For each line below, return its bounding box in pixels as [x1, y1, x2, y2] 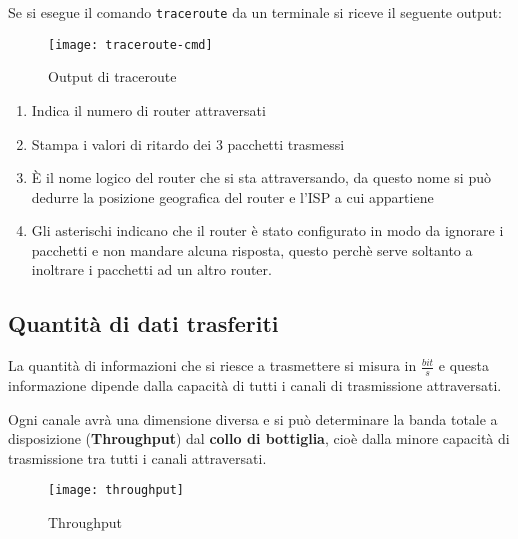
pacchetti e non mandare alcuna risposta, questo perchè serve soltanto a [31, 239, 473, 260]
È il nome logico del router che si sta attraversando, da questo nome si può [31, 167, 491, 188]
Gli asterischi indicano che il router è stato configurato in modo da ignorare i [31, 220, 504, 241]
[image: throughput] [48, 483, 185, 498]
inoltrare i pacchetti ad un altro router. [31, 259, 272, 280]
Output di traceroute [48, 66, 177, 87]
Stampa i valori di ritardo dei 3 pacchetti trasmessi [31, 133, 345, 154]
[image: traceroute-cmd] [48, 37, 213, 52]
